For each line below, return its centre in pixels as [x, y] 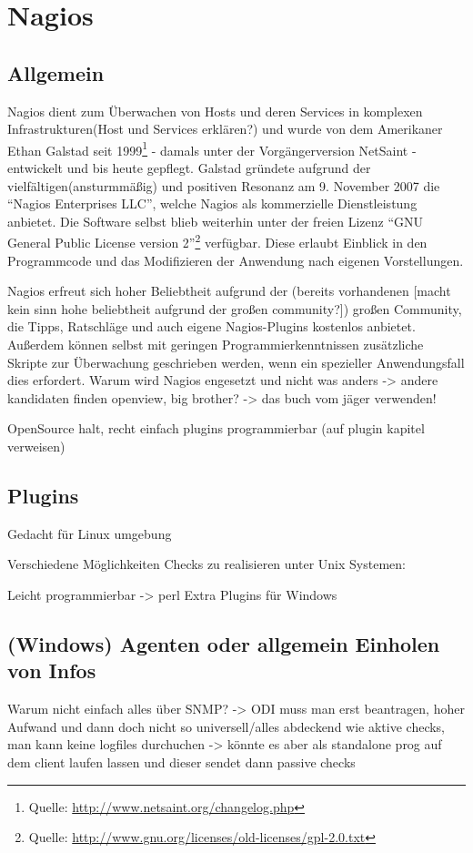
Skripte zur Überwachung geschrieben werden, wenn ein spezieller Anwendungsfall [236, 362]
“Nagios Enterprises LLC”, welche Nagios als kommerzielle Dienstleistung [212, 203]
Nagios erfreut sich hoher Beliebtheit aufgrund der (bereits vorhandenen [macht [229, 291]
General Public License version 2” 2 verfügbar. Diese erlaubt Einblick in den [217, 241]
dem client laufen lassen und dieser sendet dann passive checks [181, 762]
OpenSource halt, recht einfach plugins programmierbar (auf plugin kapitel [216, 428]
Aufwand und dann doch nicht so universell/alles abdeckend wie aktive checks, [226, 726]
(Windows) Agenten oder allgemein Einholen [224, 643]
